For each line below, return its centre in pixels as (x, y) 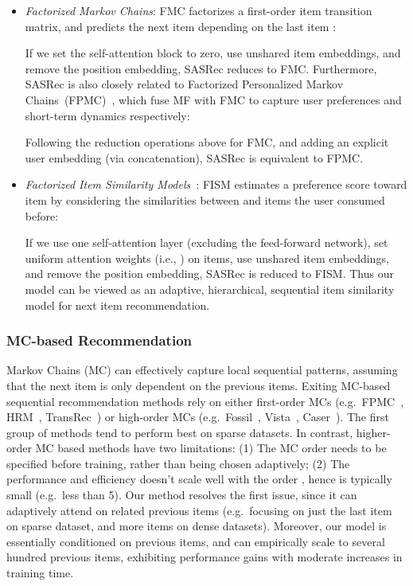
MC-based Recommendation (99, 340)
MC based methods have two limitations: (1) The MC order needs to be (211, 448)
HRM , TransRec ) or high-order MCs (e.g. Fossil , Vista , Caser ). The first (198, 417)
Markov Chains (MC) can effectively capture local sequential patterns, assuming (202, 370)
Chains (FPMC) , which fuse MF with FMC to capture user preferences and (213, 99)
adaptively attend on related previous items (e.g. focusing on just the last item (199, 510)
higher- (373, 432)
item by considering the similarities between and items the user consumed (205, 199)
